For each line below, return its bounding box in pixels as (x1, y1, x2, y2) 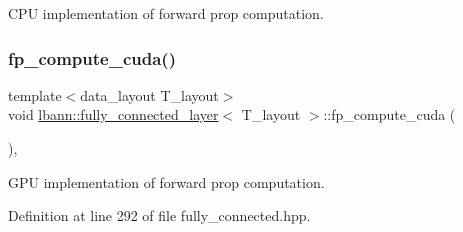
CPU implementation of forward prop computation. (8, 3, 324, 23)
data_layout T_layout (80, 84, 219, 105)
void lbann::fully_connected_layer (8, 104, 219, 125)
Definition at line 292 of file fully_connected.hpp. (8, 205, 311, 226)
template (8, 84, 62, 105)
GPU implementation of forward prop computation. (8, 171, 325, 192)
